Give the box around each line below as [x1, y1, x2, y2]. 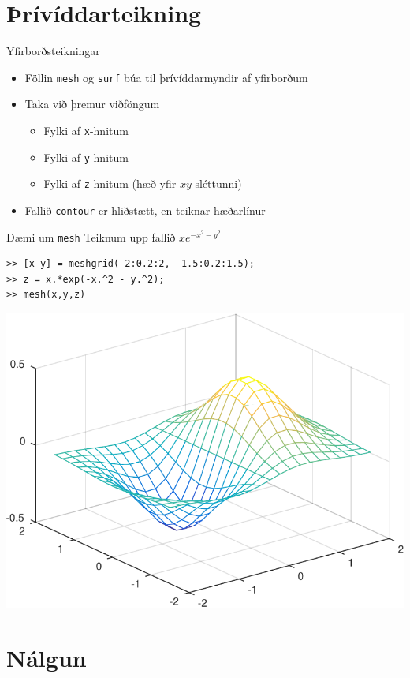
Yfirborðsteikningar [6, 43, 100, 59]
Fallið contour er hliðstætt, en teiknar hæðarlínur [24, 201, 266, 218]
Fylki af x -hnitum [43, 122, 129, 138]
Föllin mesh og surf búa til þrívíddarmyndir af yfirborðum [24, 69, 308, 85]
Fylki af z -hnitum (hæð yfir [43, 175, 177, 192]
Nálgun [6, 641, 87, 673]
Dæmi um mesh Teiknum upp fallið [6, 228, 176, 245]
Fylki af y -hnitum [43, 148, 129, 165]
